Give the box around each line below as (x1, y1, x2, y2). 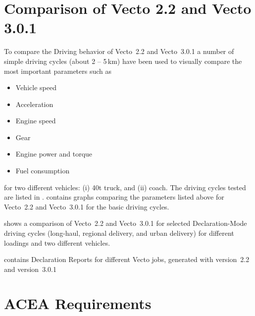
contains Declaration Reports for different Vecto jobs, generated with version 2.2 (4, 254, 250, 264)
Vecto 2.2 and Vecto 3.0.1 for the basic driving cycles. (4, 201, 169, 211)
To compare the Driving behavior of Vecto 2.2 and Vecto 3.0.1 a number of (4, 46, 234, 56)
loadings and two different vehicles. (4, 237, 110, 248)
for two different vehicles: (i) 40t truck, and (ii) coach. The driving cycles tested (4, 182, 246, 192)
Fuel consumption (15, 165, 70, 176)
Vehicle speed (15, 82, 56, 93)
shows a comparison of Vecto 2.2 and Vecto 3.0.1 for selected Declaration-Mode (4, 218, 247, 228)
